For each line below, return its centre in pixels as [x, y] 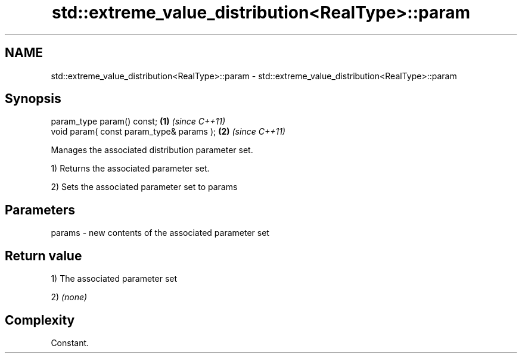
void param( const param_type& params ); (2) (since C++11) [168, 132]
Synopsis [33, 99]
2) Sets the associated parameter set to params [144, 187]
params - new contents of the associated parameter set [160, 233]
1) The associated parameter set [114, 279]
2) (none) [69, 297]
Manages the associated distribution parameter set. [152, 150]
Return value [44, 256]
